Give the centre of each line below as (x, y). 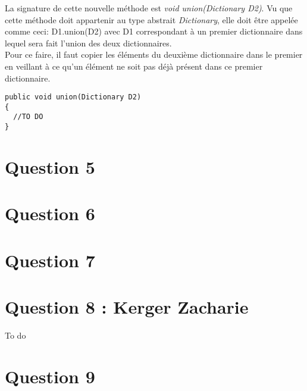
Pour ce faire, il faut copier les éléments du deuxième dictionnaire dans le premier (154, 54)
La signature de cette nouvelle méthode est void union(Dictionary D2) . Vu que (149, 8)
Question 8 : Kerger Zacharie (127, 307)
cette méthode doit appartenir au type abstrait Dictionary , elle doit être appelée (151, 19)
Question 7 (50, 260)
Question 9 (50, 376)
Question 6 (50, 213)
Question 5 (50, 166)
